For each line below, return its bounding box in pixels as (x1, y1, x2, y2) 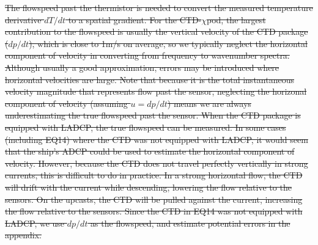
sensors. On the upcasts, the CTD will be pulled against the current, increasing (5, 192, 303, 205)
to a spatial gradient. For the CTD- (68, 13, 202, 26)
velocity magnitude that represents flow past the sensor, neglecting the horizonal (5, 85, 307, 98)
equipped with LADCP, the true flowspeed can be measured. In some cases (5, 120, 286, 133)
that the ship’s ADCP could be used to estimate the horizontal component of (5, 145, 295, 158)
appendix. (5, 229, 42, 241)
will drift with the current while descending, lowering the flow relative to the (5, 180, 292, 193)
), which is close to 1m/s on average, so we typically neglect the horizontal (29, 37, 308, 49)
